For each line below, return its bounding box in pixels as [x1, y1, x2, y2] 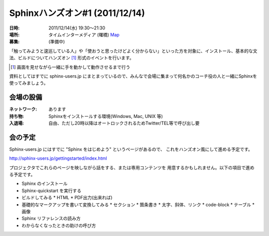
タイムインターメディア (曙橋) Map [48, 31, 120, 37]
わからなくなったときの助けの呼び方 [21, 222, 96, 229]
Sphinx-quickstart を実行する [21, 187, 82, 194]
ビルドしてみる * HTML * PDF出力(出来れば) [21, 195, 113, 201]
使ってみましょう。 [9, 80, 48, 86]
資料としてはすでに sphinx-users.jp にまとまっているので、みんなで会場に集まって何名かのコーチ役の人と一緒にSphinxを [9, 73, 258, 79]
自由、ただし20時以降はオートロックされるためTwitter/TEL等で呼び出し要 [48, 120, 200, 126]
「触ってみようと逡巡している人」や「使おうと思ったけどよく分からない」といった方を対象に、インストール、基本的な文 [9, 48, 258, 54]
